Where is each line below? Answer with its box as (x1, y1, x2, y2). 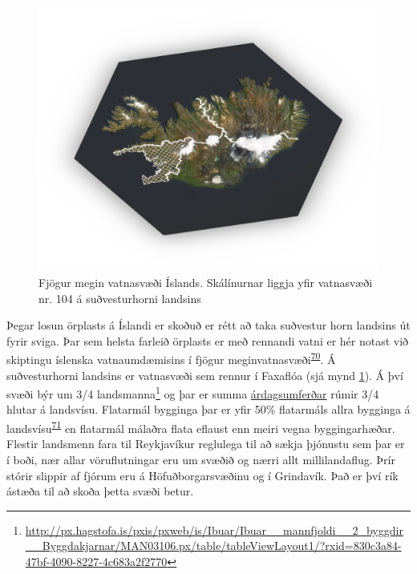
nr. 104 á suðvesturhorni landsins (38, 289, 201, 306)
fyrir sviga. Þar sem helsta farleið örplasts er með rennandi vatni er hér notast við (6, 332, 409, 349)
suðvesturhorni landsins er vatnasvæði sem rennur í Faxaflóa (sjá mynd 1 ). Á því (6, 366, 403, 383)
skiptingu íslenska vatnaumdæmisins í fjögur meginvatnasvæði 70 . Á (6, 349, 336, 368)
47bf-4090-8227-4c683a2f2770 (25, 552, 168, 569)
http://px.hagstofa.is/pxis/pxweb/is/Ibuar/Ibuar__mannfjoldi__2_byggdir (25, 521, 403, 538)
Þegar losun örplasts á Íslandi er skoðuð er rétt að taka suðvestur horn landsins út (6, 317, 411, 333)
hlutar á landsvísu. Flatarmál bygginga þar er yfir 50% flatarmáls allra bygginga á (6, 401, 411, 418)
